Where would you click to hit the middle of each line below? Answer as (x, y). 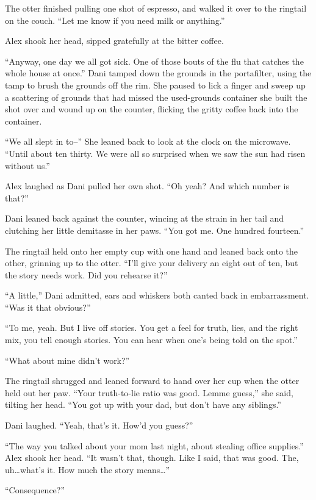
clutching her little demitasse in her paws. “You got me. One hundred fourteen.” (154, 230)
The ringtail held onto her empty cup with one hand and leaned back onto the (151, 251)
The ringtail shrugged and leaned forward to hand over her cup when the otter (152, 381)
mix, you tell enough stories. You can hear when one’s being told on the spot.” (151, 340)
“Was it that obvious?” (48, 307)
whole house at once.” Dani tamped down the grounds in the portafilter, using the (158, 73)
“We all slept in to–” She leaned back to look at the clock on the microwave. (148, 141)
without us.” (27, 165)
